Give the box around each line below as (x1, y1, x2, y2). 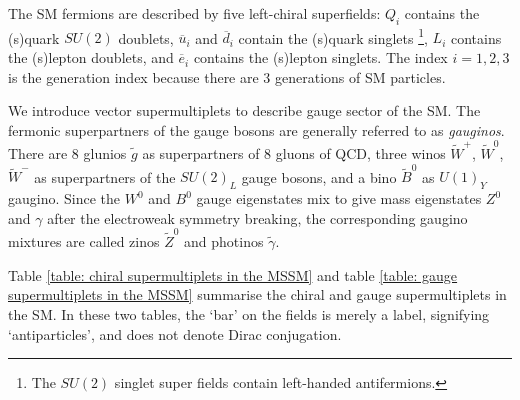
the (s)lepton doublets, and (8, 47, 174, 68)
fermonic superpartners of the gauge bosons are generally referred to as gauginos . (8, 119, 505, 140)
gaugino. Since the (8, 188, 121, 209)
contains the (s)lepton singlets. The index (193, 47, 448, 68)
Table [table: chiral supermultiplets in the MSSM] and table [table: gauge (8, 264, 458, 285)
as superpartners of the (34, 166, 176, 187)
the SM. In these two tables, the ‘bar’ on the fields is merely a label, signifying (8, 303, 490, 324)
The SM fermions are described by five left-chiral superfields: (8, 3, 381, 23)
